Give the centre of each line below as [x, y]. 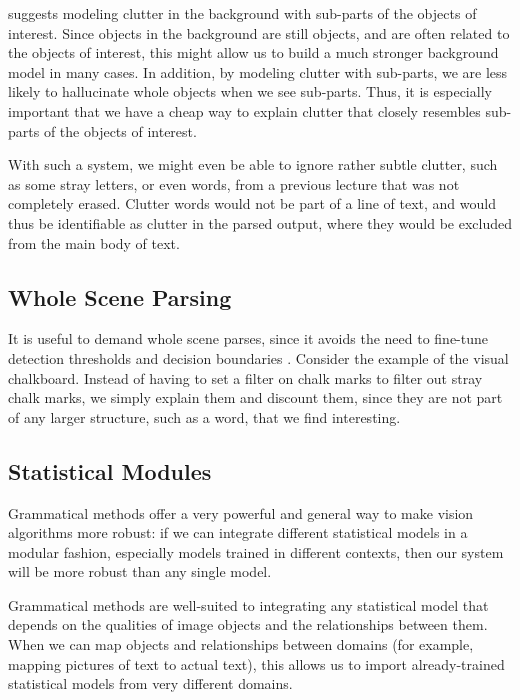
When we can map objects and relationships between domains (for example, [241, 644]
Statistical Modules [110, 470]
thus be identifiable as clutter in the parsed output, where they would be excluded [260, 222]
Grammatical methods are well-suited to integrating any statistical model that [248, 604]
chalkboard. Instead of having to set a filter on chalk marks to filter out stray [245, 377]
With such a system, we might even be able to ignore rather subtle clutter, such [253, 164]
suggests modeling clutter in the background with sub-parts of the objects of [242, 13]
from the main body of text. [94, 242]
